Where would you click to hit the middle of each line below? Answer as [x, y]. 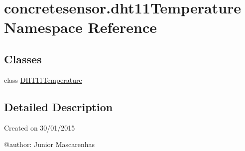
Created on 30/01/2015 [40, 127]
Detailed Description [59, 106]
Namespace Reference [80, 27]
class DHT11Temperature [43, 79]
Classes [23, 59]
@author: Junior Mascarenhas [50, 144]
